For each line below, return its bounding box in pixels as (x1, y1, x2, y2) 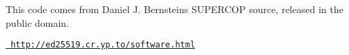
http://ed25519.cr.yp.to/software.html (10, 40, 196, 50)
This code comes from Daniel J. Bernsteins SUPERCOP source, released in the (6, 2, 343, 16)
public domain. (6, 15, 70, 30)
